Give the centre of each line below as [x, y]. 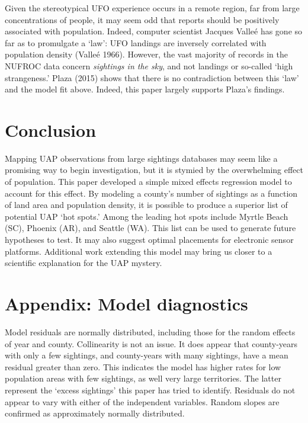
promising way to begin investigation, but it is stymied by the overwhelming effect [154, 170]
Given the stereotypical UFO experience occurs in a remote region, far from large [152, 8]
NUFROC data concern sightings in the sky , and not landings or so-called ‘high [149, 65]
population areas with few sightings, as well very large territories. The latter [143, 378]
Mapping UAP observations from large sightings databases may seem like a [141, 158]
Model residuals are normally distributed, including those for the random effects [150, 331]
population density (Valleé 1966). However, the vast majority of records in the [146, 54]
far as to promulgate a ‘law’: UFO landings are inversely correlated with [136, 42]
